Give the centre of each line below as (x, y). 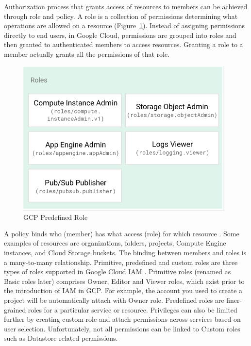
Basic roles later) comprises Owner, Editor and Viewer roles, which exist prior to (124, 281)
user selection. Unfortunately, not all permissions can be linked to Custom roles (122, 328)
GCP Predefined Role (56, 217)
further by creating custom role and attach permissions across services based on (122, 319)
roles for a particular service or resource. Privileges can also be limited (133, 309)
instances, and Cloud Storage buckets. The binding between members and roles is (125, 252)
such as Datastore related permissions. (61, 338)
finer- (234, 300)
